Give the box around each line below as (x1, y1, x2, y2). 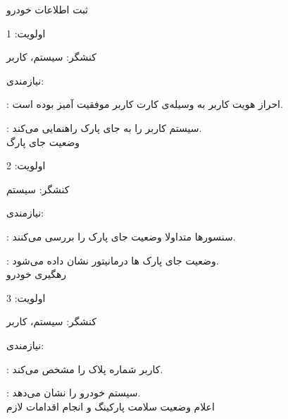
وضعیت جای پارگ (6, 134, 80, 149)
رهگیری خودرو (6, 267, 67, 281)
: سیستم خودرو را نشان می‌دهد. (6, 385, 141, 400)
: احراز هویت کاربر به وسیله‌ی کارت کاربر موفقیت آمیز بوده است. (6, 97, 283, 111)
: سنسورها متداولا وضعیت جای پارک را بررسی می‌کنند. (6, 229, 236, 243)
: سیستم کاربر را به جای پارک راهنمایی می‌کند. (6, 120, 202, 135)
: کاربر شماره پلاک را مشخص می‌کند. (6, 361, 163, 376)
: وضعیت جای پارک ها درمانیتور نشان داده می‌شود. (6, 253, 219, 267)
